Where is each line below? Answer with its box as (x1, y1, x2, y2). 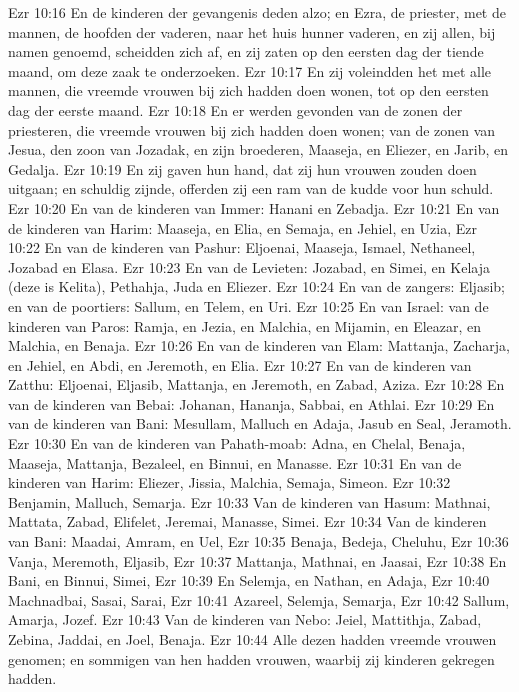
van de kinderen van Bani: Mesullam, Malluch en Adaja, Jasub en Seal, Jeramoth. (8, 413, 512, 434)
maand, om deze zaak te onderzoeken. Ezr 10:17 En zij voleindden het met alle (8, 60, 492, 81)
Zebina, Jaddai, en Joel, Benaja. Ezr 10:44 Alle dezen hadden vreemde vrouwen (8, 629, 497, 649)
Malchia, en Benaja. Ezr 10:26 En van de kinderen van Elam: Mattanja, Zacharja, (8, 335, 510, 356)
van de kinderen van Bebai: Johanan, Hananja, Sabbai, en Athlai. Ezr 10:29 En (8, 393, 495, 414)
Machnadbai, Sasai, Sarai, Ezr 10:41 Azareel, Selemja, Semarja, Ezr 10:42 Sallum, (8, 589, 510, 610)
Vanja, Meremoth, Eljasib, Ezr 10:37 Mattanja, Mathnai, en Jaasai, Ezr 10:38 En (8, 550, 507, 571)
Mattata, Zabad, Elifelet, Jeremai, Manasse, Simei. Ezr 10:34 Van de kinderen (8, 511, 487, 532)
